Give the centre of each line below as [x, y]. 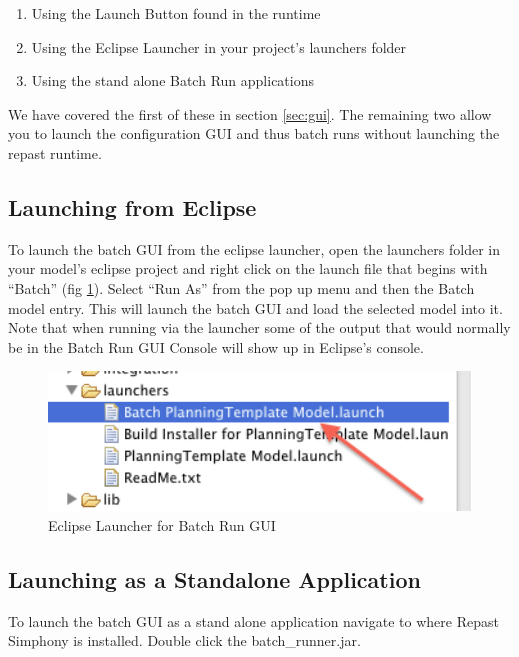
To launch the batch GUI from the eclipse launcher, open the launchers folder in [254, 248]
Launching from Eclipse [132, 206]
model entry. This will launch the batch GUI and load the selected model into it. [255, 307]
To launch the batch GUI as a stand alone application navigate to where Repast [253, 620]
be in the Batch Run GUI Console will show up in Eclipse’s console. [216, 346]
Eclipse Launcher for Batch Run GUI [162, 524]
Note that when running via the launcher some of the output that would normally [259, 327]
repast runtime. [55, 152]
